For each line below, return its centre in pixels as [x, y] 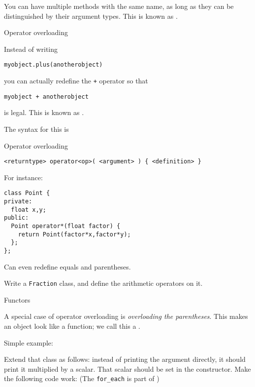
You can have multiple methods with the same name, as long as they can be [119, 6]
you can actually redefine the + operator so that [76, 81]
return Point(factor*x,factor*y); [74, 234]
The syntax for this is [36, 129]
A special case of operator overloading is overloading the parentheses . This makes [126, 316]
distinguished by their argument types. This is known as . [91, 16]
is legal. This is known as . [44, 112]
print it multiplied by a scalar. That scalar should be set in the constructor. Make [127, 368]
